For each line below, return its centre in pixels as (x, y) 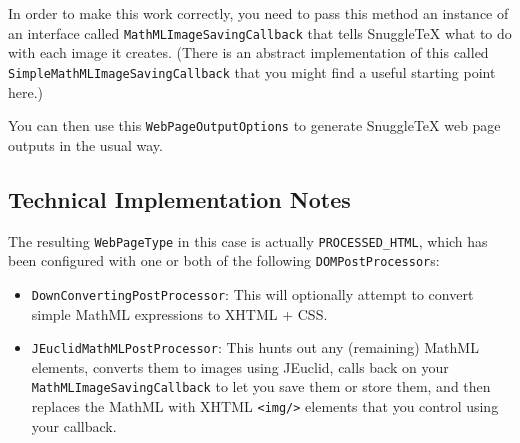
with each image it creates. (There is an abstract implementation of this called (248, 52)
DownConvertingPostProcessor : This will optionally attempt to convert (252, 293)
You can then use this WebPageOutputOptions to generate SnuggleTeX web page (254, 125)
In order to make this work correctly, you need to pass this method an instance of (258, 13)
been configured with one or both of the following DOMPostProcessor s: (224, 260)
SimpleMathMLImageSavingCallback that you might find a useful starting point (252, 71)
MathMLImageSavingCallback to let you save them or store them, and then (261, 386)
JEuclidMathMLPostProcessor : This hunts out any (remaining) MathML (255, 347)
